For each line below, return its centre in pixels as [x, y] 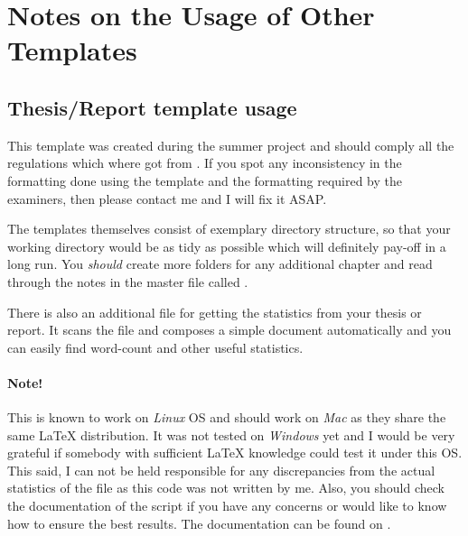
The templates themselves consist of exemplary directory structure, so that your [229, 229]
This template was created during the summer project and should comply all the [231, 145]
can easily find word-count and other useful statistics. [155, 347]
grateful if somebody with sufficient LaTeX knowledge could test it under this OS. [235, 453]
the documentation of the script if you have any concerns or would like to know [227, 506]
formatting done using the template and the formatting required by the [205, 180]
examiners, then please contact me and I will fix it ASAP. [167, 198]
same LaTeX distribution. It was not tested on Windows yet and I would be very [231, 434]
